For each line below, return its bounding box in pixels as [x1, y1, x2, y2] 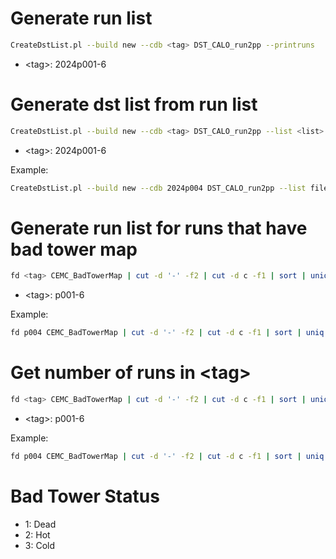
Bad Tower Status [10, 485, 160, 508]
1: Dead [24, 518, 57, 530]
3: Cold [24, 539, 55, 551]
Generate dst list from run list [10, 93, 258, 116]
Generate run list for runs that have [10, 217, 308, 239]
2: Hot [24, 528, 51, 541]
